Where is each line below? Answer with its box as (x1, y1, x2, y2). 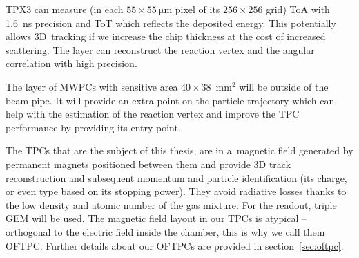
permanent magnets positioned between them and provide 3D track (6, 156, 291, 171)
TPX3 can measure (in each (6, 2, 124, 16)
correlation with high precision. (6, 56, 137, 71)
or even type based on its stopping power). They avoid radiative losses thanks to (6, 184, 347, 199)
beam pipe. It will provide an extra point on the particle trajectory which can (6, 93, 335, 107)
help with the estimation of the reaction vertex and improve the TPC (6, 107, 300, 121)
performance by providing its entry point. (6, 120, 181, 134)
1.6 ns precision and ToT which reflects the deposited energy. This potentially (6, 15, 336, 30)
